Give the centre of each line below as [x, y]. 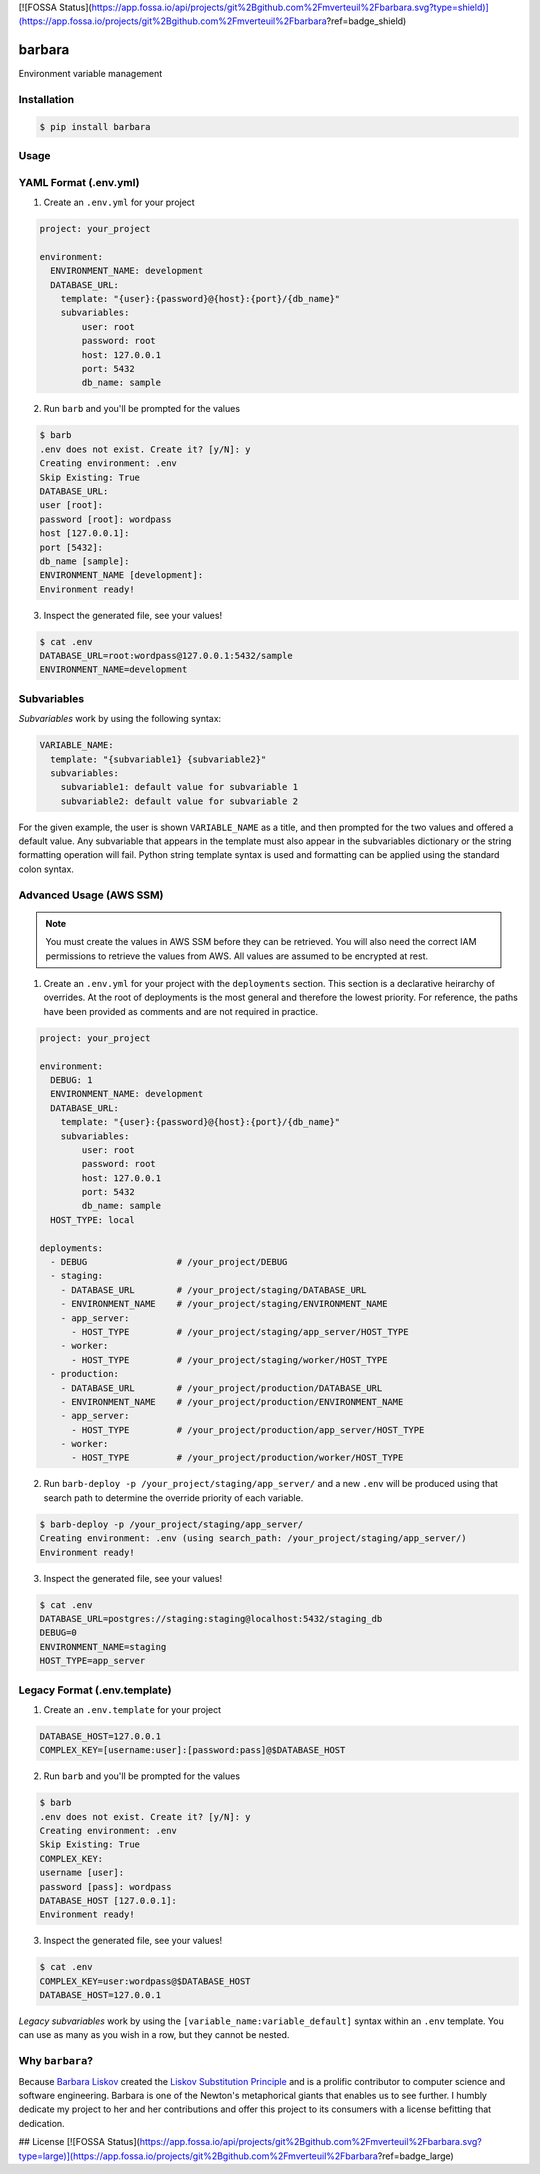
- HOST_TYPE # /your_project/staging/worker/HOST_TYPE [229, 1359]
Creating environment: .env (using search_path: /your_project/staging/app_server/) [253, 1538]
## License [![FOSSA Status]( [79, 2142]
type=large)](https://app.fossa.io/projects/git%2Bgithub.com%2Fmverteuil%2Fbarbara [198, 2156]
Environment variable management [90, 74]
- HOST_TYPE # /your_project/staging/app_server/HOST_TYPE [240, 1331]
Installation [46, 100]
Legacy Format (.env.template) [95, 1690]
